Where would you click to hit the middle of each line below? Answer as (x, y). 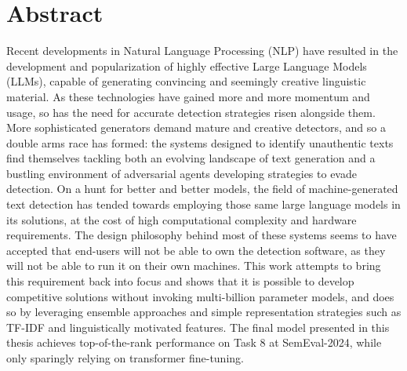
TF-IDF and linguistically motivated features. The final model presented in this (198, 327)
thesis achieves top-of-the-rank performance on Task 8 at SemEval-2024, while (194, 342)
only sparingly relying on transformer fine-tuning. (125, 358)
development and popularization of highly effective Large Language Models (187, 65)
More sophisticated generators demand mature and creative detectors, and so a (196, 127)
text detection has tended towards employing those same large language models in (203, 204)
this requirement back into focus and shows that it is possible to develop (180, 281)
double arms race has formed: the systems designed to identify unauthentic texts (200, 142)
